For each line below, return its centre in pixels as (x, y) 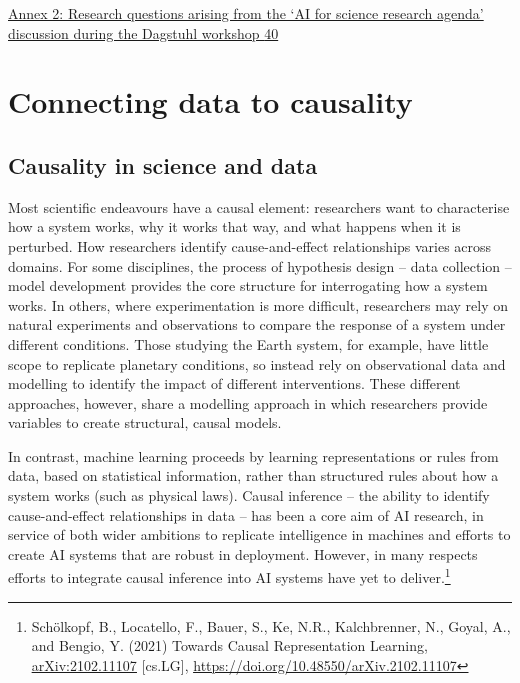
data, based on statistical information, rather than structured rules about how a (253, 475)
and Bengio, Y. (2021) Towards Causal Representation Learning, (229, 645)
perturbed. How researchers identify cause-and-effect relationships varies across (250, 245)
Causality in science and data (163, 164)
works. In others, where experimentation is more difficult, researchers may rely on (258, 304)
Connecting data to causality (210, 101)
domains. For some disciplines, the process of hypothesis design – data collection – (260, 265)
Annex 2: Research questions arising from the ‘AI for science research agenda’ (246, 13)
